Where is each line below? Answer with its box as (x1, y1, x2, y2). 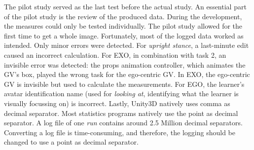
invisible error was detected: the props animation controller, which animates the (4, 59, 246, 70)
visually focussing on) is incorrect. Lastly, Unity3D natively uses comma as (4, 98, 230, 108)
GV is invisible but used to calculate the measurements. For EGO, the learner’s (4, 78, 245, 89)
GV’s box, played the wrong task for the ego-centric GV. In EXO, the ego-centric (4, 69, 250, 79)
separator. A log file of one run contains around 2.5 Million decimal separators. (4, 117, 243, 128)
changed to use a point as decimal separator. (4, 137, 139, 147)
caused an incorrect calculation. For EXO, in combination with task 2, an (4, 49, 226, 60)
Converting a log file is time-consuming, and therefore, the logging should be (4, 127, 235, 137)
